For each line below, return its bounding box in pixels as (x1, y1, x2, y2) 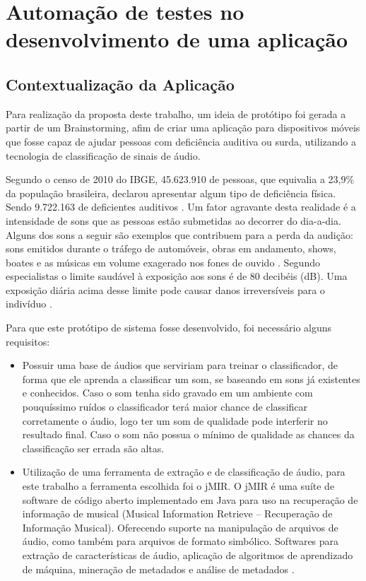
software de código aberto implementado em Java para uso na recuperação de (22, 492, 358, 507)
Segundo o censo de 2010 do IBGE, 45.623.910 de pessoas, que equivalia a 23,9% (6, 172, 355, 187)
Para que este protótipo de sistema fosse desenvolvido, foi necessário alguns (6, 320, 332, 335)
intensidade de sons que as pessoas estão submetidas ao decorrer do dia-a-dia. (6, 213, 341, 228)
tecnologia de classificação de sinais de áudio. (6, 148, 201, 163)
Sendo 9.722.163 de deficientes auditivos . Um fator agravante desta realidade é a (6, 199, 356, 214)
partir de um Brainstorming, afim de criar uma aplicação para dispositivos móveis (6, 120, 360, 135)
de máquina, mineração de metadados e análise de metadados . (22, 561, 295, 576)
